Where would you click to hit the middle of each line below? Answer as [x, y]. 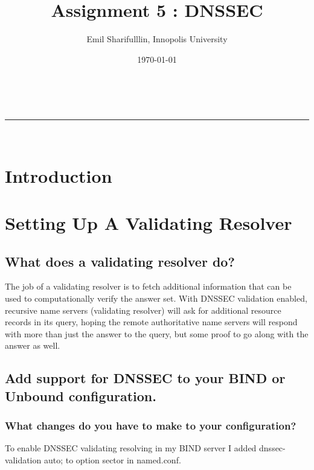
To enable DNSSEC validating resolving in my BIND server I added [131, 448]
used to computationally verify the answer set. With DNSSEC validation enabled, [156, 298]
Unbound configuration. [81, 395]
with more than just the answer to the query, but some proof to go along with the [157, 333]
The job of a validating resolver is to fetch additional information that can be [148, 286]
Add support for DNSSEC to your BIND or [145, 378]
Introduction [59, 175]
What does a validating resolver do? [120, 261]
